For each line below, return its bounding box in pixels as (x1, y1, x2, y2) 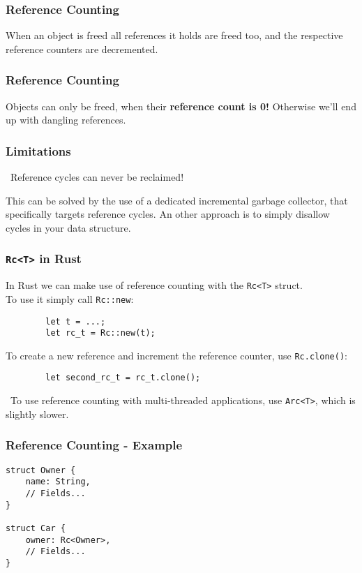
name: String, (25, 477, 91, 487)
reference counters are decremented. (6, 41, 158, 56)
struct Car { (6, 523, 66, 533)
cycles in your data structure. (6, 220, 131, 235)
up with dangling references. (6, 112, 126, 127)
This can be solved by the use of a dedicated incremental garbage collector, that (6, 193, 348, 207)
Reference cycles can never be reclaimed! (10, 170, 184, 184)
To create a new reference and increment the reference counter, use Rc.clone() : (6, 348, 347, 362)
